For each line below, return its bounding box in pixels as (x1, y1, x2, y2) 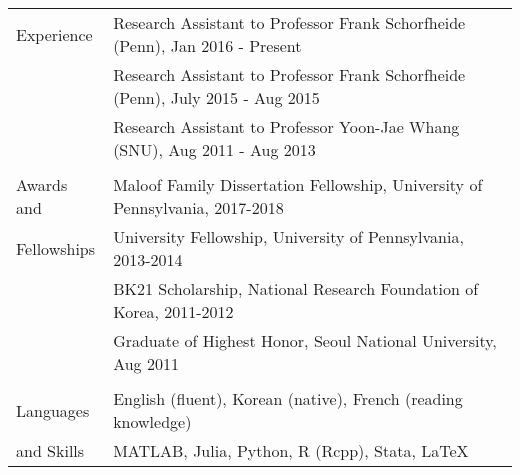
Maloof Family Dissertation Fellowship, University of (113, 173, 483, 196)
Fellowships (16, 236, 96, 260)
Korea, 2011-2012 (113, 300, 234, 323)
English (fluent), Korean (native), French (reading (113, 387, 463, 410)
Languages (16, 398, 90, 422)
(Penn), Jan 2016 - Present (113, 34, 302, 57)
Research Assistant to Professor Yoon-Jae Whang (113, 115, 460, 138)
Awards (16, 173, 68, 196)
